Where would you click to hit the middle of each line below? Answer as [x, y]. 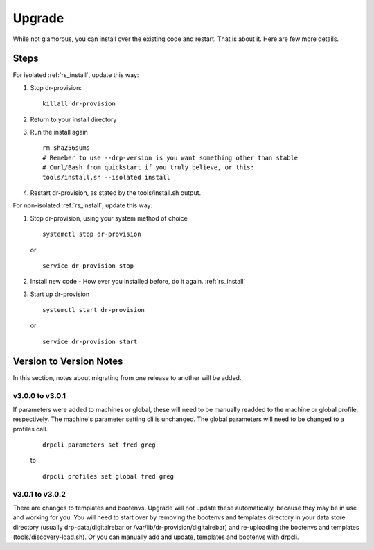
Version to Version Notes [68, 361]
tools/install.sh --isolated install [107, 177]
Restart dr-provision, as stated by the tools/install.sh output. [116, 192]
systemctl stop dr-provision [92, 234]
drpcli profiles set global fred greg [108, 476]
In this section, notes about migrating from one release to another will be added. [127, 377]
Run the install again [59, 132]
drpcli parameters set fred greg [99, 445]
